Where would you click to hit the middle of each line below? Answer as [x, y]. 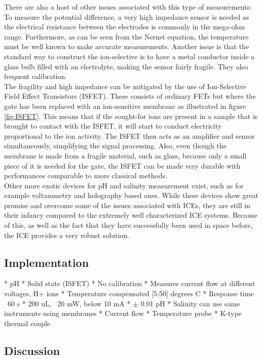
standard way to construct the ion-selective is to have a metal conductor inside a [129, 56]
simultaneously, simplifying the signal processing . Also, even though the [115, 146]
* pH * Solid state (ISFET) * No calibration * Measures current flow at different [130, 283]
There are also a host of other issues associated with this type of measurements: [128, 7]
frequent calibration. [36, 76]
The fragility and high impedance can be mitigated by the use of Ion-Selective [125, 86]
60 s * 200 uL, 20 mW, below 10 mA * [69, 303]
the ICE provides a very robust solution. [67, 235]
